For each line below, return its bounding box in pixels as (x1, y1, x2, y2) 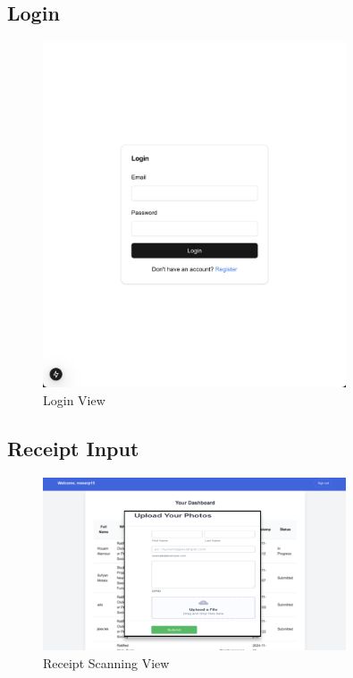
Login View (43, 390, 105, 409)
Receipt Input (7, 434, 139, 462)
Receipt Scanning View (43, 653, 170, 672)
